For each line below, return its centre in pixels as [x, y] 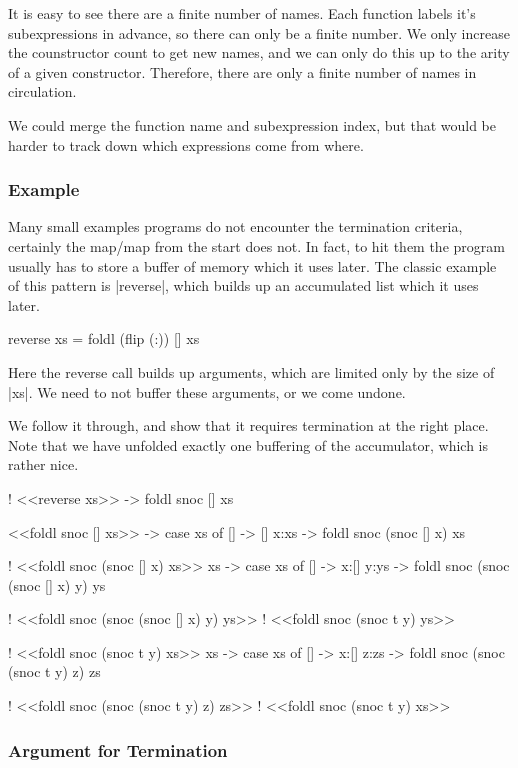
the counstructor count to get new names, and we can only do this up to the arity [259, 52]
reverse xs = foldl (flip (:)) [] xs [104, 338]
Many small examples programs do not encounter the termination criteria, [235, 226]
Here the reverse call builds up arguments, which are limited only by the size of [251, 371]
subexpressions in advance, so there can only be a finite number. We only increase [259, 32]
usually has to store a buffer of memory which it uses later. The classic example [252, 265]
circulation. [42, 91]
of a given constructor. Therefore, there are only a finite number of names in [242, 71]
